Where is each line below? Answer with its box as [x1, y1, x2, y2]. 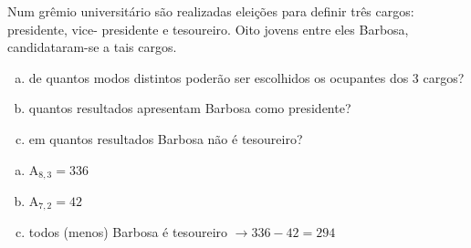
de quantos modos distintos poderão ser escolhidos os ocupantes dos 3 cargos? [28, 67, 465, 87]
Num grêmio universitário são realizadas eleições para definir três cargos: [7, 2, 414, 20]
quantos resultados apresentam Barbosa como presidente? [28, 98, 351, 118]
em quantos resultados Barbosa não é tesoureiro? [28, 129, 303, 148]
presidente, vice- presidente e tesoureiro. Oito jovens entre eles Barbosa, [7, 19, 409, 38]
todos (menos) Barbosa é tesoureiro [28, 222, 228, 242]
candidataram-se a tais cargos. [7, 37, 177, 57]
